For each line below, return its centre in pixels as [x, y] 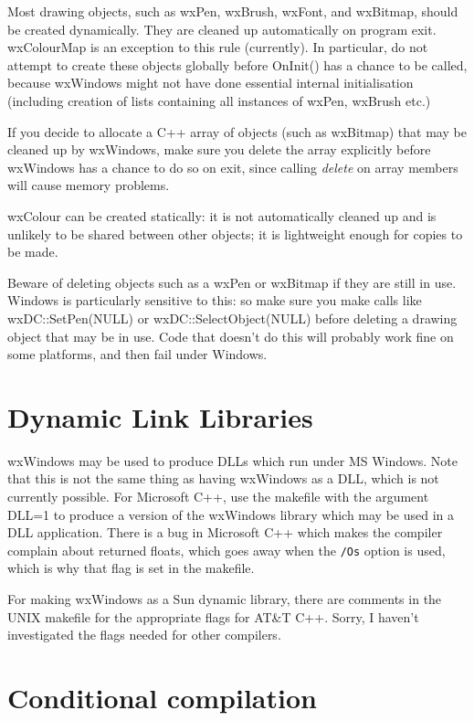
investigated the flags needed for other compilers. [144, 635]
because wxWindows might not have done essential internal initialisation [211, 83]
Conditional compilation [162, 697]
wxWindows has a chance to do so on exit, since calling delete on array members [233, 167]
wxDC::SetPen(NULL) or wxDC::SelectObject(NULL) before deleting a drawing [232, 318]
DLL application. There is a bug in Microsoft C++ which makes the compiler [225, 532]
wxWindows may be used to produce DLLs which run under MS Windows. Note [232, 460]
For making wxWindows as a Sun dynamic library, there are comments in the [225, 599]
